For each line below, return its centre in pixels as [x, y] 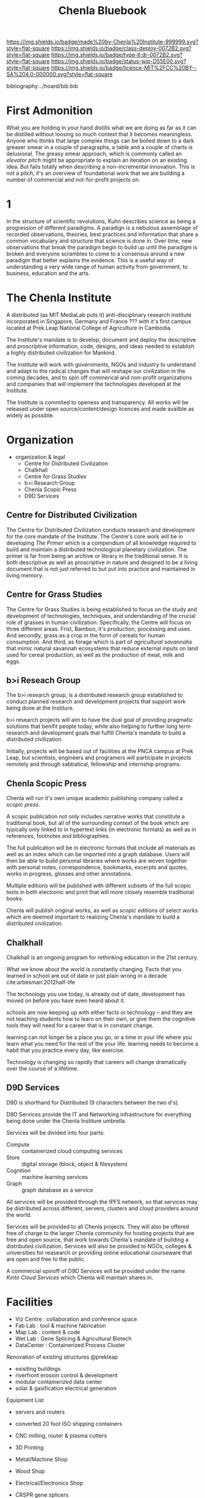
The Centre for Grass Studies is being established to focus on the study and [102, 609]
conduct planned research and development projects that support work [96, 702]
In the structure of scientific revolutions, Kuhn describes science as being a [101, 221]
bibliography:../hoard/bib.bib [42, 86]
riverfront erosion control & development [66, 1375]
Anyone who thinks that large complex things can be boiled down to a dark [100, 141]
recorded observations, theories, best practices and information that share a [102, 234]
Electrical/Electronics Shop [49, 1483]
